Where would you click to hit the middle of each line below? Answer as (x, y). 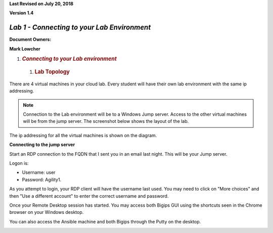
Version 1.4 (21, 13)
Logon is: (19, 163)
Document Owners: (30, 39)
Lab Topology (52, 72)
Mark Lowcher (25, 49)
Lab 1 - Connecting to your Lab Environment (80, 28)
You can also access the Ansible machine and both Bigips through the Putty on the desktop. (105, 221)
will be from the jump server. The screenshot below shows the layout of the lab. (106, 121)
